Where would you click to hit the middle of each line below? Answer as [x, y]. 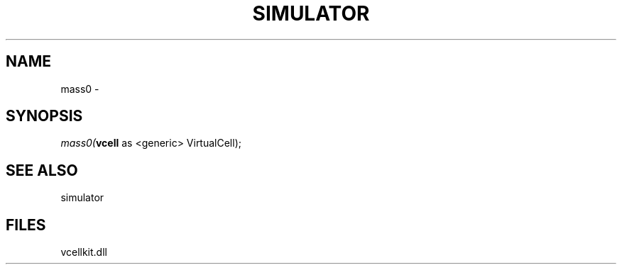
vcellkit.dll [84, 252]
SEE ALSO [42, 170]
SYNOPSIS [44, 116]
